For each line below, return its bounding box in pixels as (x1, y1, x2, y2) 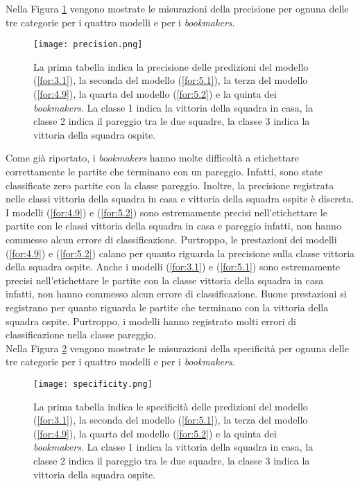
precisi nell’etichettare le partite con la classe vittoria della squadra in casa (6, 272, 324, 287)
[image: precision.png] (33, 40, 143, 50)
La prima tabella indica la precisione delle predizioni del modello (33, 59, 309, 73)
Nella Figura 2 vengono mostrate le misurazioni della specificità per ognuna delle (6, 340, 349, 355)
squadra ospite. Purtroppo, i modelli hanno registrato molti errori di (6, 313, 296, 328)
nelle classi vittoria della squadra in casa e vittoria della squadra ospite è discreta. (6, 191, 354, 206)
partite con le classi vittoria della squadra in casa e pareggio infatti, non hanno (6, 218, 341, 233)
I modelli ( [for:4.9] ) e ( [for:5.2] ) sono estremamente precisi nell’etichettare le (6, 205, 327, 219)
